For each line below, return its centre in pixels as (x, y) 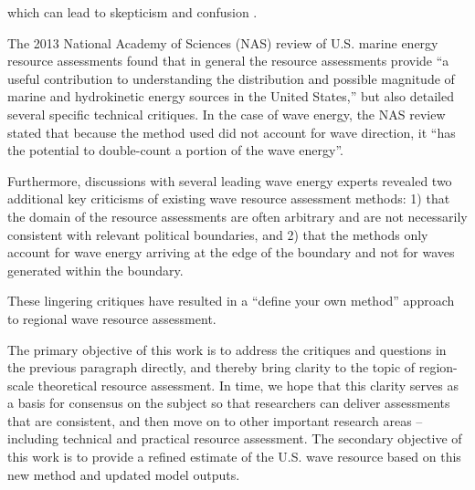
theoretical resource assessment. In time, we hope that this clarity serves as (248, 385)
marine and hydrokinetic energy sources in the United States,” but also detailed (231, 96)
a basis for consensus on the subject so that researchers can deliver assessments (229, 403)
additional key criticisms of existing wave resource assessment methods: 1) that (229, 198)
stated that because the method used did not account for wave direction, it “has (232, 132)
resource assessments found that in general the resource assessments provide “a (228, 61)
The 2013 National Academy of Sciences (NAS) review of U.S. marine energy (223, 42)
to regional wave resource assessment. (112, 318)
